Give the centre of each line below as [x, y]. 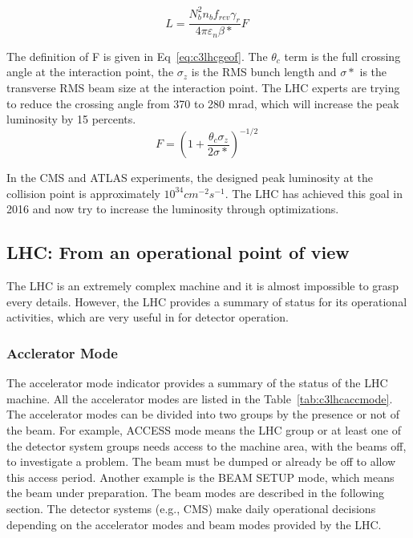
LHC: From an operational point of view [178, 252]
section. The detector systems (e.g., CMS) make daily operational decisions [191, 508]
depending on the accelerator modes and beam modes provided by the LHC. [194, 524]
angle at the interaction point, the [90, 72]
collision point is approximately [83, 193]
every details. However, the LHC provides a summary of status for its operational [207, 301]
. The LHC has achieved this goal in [314, 193]
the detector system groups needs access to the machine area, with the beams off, [206, 445]
